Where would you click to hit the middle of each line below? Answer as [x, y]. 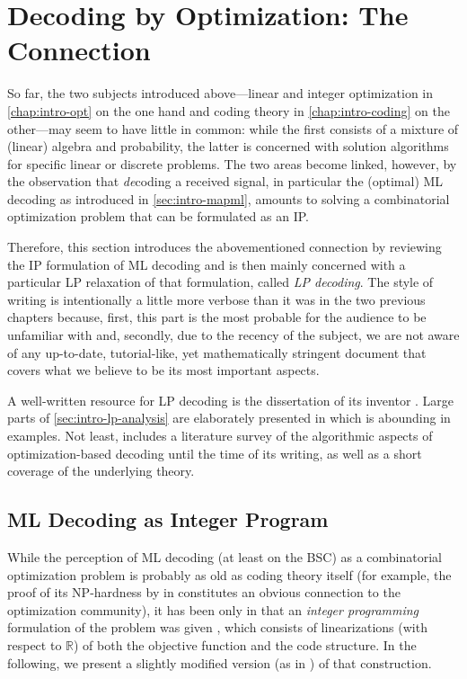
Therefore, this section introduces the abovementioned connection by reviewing [225, 247]
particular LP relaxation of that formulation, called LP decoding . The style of [220, 282]
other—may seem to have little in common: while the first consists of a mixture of [233, 128]
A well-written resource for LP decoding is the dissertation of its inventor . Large [231, 400]
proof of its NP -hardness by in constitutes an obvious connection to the [204, 592]
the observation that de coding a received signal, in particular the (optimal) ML [225, 181]
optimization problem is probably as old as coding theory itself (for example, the [229, 574]
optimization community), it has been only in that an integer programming [213, 609]
